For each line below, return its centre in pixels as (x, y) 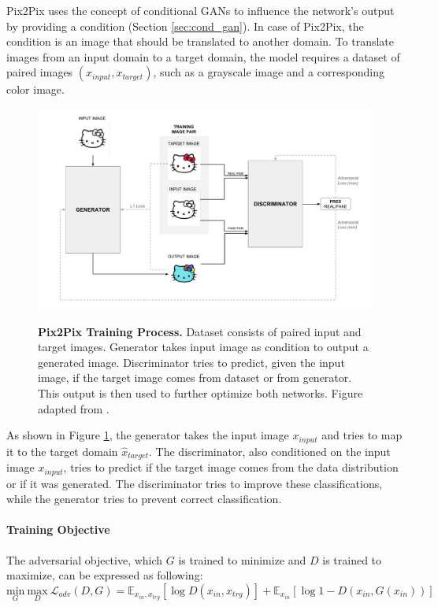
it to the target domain (62, 451)
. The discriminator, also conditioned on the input (270, 451)
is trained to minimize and (242, 559)
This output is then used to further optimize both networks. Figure (200, 393)
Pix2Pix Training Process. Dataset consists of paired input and (200, 331)
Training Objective (58, 529)
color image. (35, 89)
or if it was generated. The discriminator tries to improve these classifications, (195, 483)
